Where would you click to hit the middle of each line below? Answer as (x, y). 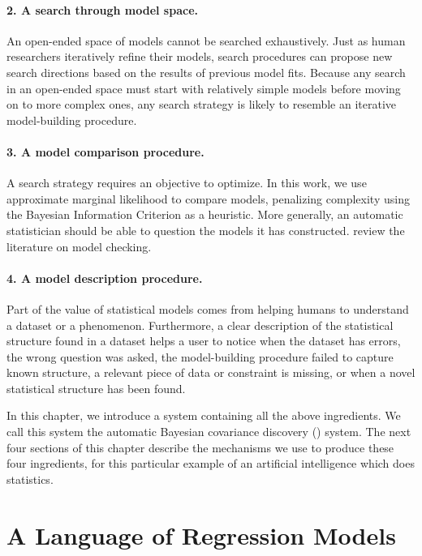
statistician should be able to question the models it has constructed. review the (206, 230)
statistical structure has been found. (96, 388)
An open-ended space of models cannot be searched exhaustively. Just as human (206, 40)
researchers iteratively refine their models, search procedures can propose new (200, 56)
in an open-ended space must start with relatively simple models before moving (204, 88)
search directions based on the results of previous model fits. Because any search (206, 72)
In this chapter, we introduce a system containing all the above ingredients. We (204, 415)
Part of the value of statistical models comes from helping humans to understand (208, 308)
